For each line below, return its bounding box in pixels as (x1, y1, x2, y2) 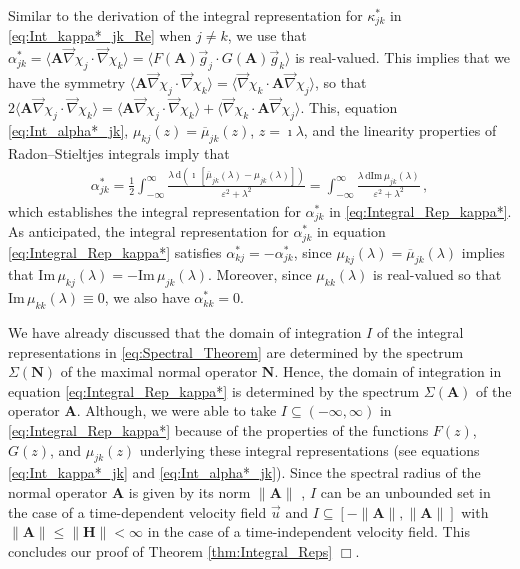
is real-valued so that (373, 264, 502, 285)
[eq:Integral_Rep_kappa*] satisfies (8, 241, 222, 262)
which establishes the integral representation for (8, 200, 301, 221)
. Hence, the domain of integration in (274, 361, 502, 382)
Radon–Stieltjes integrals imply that (8, 142, 230, 163)
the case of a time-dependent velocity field (8, 501, 267, 522)
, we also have (104, 287, 190, 308)
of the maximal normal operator (60, 361, 258, 382)
